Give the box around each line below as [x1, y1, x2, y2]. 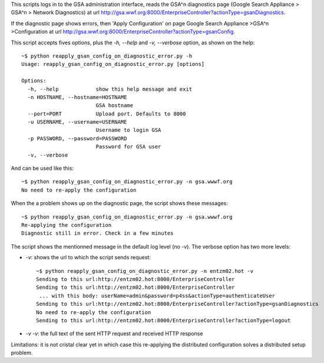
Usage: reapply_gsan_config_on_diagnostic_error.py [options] [21, 61, 205, 68]
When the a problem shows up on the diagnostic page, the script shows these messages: [11, 200, 228, 207]
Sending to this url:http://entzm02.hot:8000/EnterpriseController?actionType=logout [36, 317, 291, 324]
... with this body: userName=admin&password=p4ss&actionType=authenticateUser [39, 292, 276, 299]
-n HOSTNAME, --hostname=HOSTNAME [27, 94, 127, 100]
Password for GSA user [95, 143, 161, 150]
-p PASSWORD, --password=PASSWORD [27, 135, 127, 141]
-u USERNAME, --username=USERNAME [27, 118, 127, 126]
